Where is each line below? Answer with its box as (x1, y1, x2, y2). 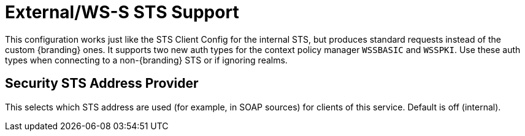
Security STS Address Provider (5, 76, 199, 91)
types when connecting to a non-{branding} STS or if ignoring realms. (5, 54, 288, 65)
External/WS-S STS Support (5, 2, 239, 23)
